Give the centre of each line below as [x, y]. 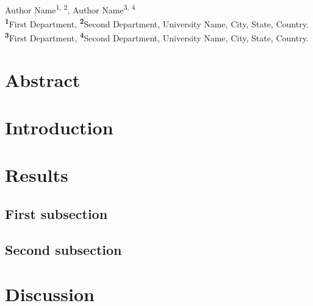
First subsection [56, 213]
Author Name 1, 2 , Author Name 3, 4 [70, 9]
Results [37, 175]
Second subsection [63, 249]
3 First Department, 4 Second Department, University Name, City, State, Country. [157, 37]
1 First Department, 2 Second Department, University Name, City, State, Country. [157, 23]
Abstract [43, 79]
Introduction [59, 127]
